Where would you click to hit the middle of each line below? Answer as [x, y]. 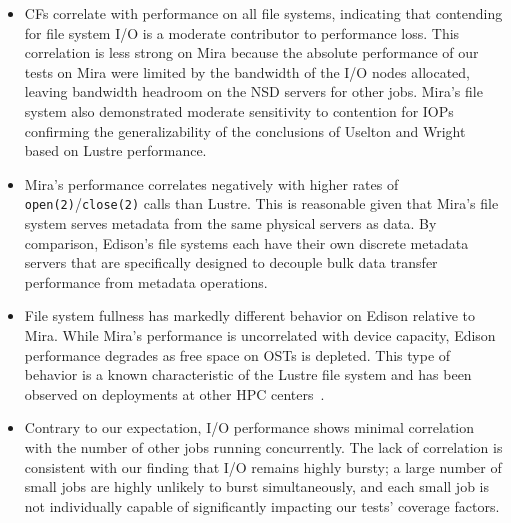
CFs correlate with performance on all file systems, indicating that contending [263, 13]
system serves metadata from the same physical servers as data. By [230, 223]
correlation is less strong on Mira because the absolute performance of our [251, 52]
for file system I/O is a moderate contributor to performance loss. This [242, 32]
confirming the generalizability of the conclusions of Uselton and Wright [245, 130]
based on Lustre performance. [115, 150]
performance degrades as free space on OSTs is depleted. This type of [237, 354]
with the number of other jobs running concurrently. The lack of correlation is [263, 446]
